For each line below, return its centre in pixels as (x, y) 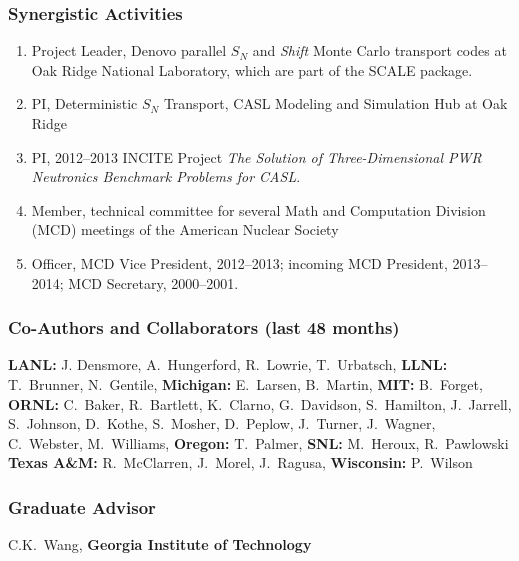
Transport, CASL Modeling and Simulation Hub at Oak (335, 103)
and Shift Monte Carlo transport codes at (379, 50)
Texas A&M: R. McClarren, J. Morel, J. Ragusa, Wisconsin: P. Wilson (240, 462)
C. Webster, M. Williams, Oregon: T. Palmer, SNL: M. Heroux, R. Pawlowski (258, 442)
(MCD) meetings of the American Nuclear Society (185, 229)
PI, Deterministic (84, 103)
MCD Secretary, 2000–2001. (153, 282)
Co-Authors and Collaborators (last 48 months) (204, 327)
